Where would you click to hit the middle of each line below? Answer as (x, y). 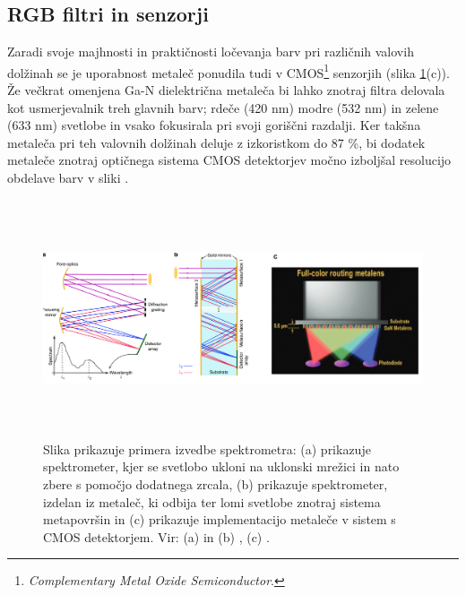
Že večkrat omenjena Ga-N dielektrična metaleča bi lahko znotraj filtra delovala (226, 90)
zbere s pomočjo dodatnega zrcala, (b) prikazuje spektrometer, (216, 483)
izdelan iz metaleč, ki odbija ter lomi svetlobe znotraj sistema (212, 501)
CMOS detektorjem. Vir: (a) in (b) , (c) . (156, 536)
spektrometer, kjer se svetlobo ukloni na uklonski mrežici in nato (221, 466)
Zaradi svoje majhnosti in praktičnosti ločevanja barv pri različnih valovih (211, 52)
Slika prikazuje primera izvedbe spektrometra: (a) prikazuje (207, 448)
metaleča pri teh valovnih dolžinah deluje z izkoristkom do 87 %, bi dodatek (216, 142)
